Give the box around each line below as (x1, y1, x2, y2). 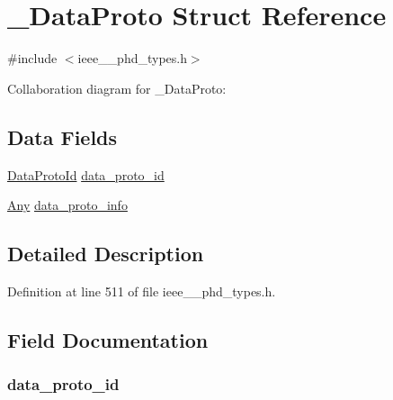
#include (7, 49, 58, 68)
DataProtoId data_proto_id (7, 165, 165, 184)
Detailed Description (7, 240, 204, 268)
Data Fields (7, 123, 118, 150)
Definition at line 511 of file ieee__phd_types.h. (7, 281, 276, 300)
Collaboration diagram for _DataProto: (7, 78, 227, 97)
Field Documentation (7, 325, 209, 353)
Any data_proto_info (7, 195, 128, 214)
